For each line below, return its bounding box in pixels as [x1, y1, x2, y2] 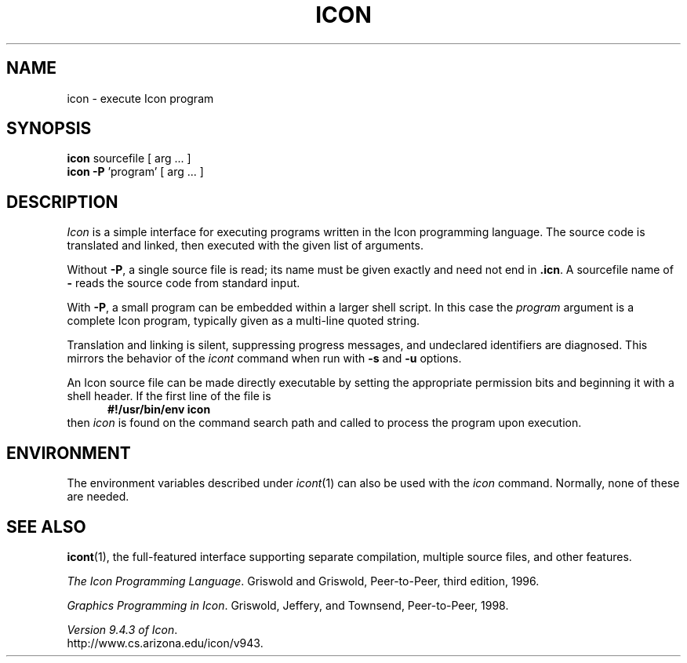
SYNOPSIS [6, 118, 92, 139]
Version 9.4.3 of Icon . [67, 622, 178, 636]
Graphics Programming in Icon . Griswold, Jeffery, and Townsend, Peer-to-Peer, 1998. [67, 598, 509, 612]
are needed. [67, 490, 129, 504]
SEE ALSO [6, 516, 86, 537]
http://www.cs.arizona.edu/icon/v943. [67, 636, 264, 650]
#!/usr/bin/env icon [107, 403, 211, 417]
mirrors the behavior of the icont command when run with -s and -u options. [67, 352, 462, 366]
